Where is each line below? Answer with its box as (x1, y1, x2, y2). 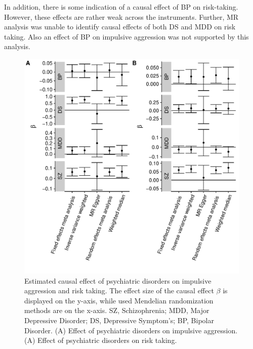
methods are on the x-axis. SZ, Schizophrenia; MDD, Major (24, 305, 209, 316)
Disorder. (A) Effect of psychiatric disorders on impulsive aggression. (24, 325, 238, 335)
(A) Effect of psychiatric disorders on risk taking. (24, 335, 177, 345)
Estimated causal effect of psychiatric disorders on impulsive (24, 275, 212, 286)
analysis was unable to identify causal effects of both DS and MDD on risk (4, 21, 236, 32)
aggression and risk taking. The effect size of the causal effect (24, 285, 214, 296)
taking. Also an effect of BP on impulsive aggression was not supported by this (4, 31, 249, 42)
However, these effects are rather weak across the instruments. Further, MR (4, 11, 239, 22)
